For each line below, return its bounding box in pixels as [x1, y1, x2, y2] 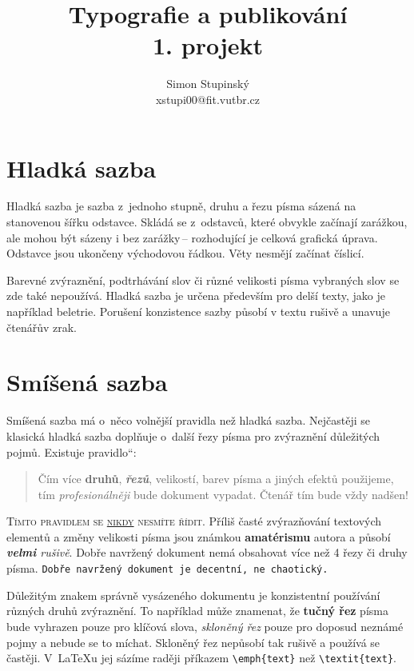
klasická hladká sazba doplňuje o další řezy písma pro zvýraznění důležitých [6, 427, 380, 444]
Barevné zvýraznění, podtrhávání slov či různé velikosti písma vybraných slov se [6, 271, 400, 288]
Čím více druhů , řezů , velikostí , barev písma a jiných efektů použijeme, [38, 470, 394, 487]
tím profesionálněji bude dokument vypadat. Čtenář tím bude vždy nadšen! [38, 485, 409, 502]
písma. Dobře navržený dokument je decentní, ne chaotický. [6, 560, 328, 577]
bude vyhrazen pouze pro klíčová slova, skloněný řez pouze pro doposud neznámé [6, 617, 404, 634]
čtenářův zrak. [6, 318, 77, 335]
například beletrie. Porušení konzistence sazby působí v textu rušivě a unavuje [6, 303, 390, 319]
